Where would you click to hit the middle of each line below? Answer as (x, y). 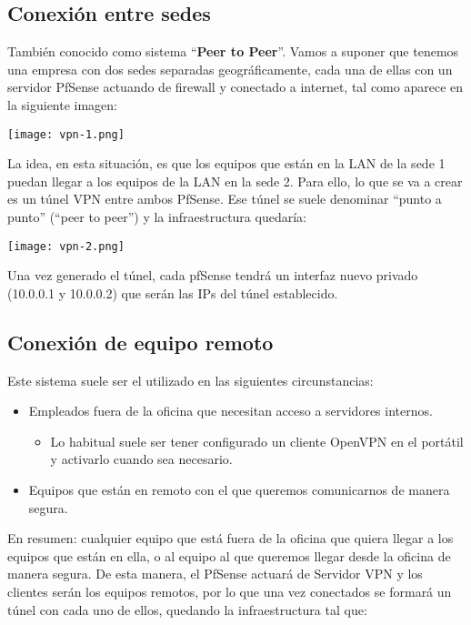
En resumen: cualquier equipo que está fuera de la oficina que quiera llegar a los (230, 538)
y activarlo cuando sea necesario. (141, 459)
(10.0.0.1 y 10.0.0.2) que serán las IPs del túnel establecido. (173, 292)
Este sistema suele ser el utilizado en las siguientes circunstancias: (190, 380)
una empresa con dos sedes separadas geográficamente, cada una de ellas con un (230, 69)
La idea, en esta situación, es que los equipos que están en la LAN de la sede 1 (226, 163)
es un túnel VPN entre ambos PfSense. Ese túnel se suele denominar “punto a (225, 199)
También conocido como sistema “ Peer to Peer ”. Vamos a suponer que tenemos (233, 51)
